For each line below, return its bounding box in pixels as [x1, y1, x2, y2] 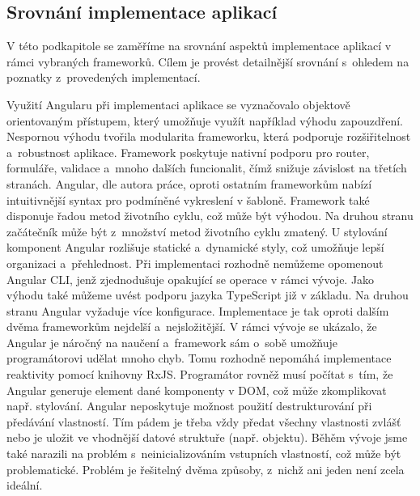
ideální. [6, 477, 43, 494]
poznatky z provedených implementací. [6, 69, 201, 86]
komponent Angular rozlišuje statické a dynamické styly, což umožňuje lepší [6, 239, 384, 256]
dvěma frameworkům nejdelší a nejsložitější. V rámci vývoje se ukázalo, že [6, 318, 377, 335]
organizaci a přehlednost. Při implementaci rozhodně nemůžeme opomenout [6, 254, 384, 271]
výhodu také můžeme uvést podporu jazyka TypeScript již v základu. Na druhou [6, 286, 409, 303]
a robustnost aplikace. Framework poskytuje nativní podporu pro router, [6, 143, 370, 160]
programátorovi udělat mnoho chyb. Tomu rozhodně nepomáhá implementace [6, 350, 392, 367]
